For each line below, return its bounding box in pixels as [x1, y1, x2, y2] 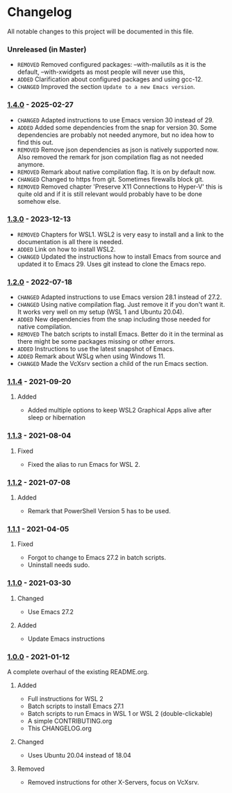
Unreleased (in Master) [7, 45, 87, 54]
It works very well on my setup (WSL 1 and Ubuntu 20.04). [17, 307, 184, 317]
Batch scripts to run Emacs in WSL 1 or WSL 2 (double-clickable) [27, 709, 213, 717]
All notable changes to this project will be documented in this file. [7, 27, 194, 35]
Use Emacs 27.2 [27, 607, 74, 616]
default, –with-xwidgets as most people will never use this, [17, 67, 185, 77]
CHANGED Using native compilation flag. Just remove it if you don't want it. [17, 301, 226, 309]
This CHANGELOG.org [27, 724, 92, 732]
